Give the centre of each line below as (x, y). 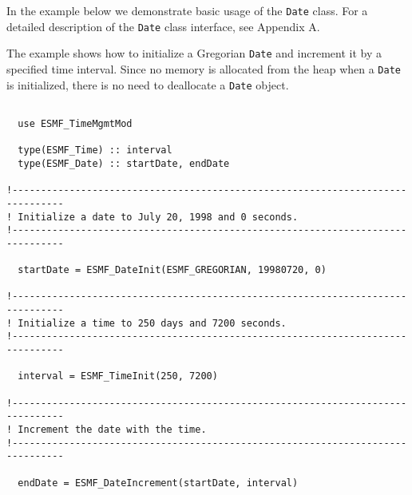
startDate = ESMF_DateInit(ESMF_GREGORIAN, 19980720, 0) (172, 270)
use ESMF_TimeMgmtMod (75, 123)
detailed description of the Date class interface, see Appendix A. (163, 26)
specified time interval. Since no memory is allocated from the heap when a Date (204, 68)
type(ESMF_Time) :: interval (95, 150)
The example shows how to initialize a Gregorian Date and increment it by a (194, 53)
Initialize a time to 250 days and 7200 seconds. (152, 323)
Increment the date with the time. (112, 430)
